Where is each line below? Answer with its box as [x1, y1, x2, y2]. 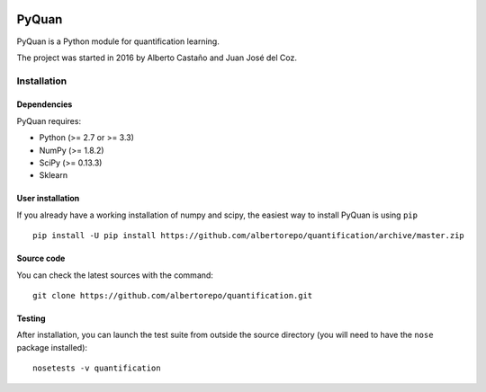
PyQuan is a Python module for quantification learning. [16, 36, 220, 47]
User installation [16, 193, 80, 204]
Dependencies [16, 99, 73, 110]
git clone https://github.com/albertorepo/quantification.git [32, 290, 313, 300]
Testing [16, 313, 46, 324]
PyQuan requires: [16, 115, 81, 126]
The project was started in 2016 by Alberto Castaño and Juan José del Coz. [16, 52, 297, 63]
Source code [16, 253, 66, 264]
